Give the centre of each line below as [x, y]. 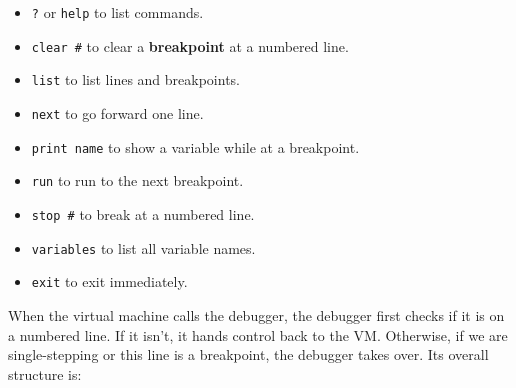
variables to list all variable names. [143, 247]
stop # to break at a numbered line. [143, 213]
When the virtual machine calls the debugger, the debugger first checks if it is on [256, 314]
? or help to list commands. [117, 12]
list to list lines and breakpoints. [136, 79]
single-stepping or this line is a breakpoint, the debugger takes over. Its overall [248, 354]
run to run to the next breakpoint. [137, 180]
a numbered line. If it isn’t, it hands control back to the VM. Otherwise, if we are [258, 334]
